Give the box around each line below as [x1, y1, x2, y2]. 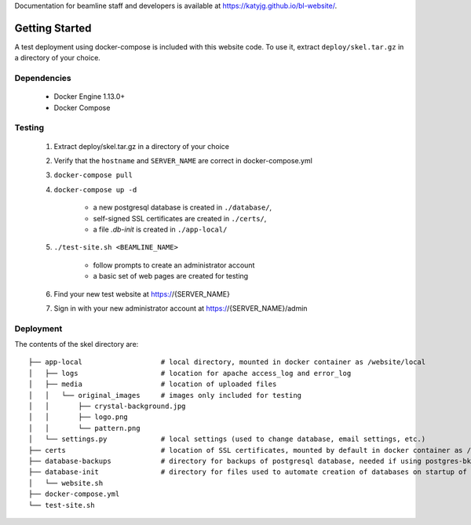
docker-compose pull [53, 171, 133, 180]
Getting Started [14, 21, 92, 35]
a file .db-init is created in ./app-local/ [93, 224, 228, 234]
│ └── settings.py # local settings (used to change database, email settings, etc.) [28, 435, 426, 443]
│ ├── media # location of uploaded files [28, 380, 277, 388]
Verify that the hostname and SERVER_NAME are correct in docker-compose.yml [53, 155, 313, 165]
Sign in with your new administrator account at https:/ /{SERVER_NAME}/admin [53, 303, 308, 313]
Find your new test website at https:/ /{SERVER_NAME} [53, 289, 231, 298]
